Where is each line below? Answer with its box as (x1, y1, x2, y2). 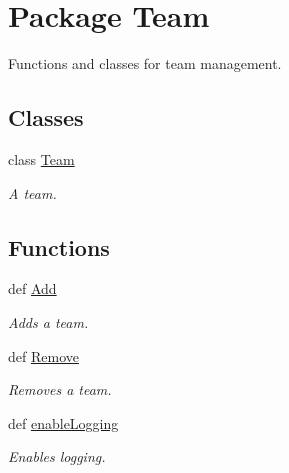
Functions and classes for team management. (8, 53, 282, 74)
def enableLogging (8, 412, 119, 433)
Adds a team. (8, 311, 89, 332)
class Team (8, 148, 75, 169)
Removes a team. (8, 379, 112, 400)
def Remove (8, 345, 79, 366)
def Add (8, 278, 57, 299)
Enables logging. (8, 446, 106, 467)
